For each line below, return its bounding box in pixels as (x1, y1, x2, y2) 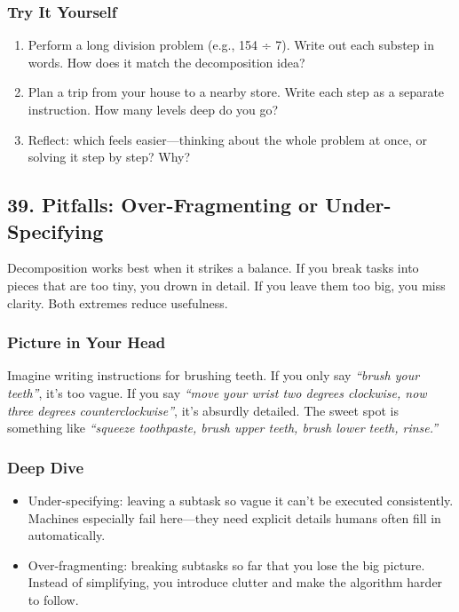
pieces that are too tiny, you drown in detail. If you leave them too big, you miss (7, 275, 446, 294)
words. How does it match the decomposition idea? (28, 52, 305, 71)
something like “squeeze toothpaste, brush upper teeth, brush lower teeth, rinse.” (7, 418, 439, 437)
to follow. (28, 590, 79, 608)
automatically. (28, 526, 106, 544)
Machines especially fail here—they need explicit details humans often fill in (28, 508, 441, 527)
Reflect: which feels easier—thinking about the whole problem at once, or (28, 130, 428, 148)
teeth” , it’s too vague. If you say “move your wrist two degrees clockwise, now (7, 383, 427, 401)
